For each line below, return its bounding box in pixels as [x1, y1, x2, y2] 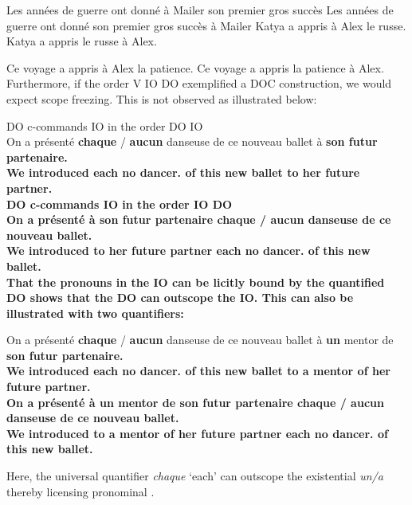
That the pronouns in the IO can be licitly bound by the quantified [6, 273, 385, 290]
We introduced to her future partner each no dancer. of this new [6, 242, 371, 259]
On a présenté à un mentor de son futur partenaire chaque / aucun [6, 393, 384, 410]
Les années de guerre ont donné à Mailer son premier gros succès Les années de [6, 2, 394, 18]
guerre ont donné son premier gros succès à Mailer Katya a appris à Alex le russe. [6, 17, 406, 33]
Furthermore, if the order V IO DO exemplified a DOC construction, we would [6, 75, 392, 92]
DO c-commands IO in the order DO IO [6, 117, 203, 134]
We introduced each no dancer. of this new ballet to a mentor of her [6, 362, 390, 379]
